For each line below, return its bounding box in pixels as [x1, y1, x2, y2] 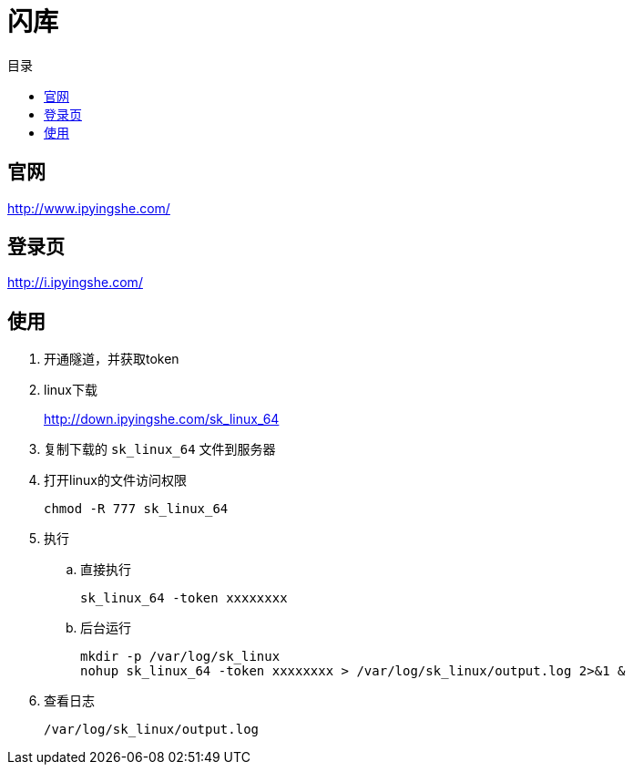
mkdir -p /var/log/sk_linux [80, 649, 281, 664]
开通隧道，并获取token [44, 351, 179, 367]
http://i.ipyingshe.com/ [7, 274, 143, 291]
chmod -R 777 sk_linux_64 [44, 501, 229, 517]
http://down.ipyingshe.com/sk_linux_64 [44, 411, 280, 427]
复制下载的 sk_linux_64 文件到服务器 [44, 441, 276, 458]
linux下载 [44, 382, 97, 398]
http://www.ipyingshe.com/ [7, 200, 170, 216]
